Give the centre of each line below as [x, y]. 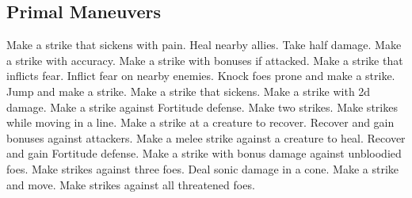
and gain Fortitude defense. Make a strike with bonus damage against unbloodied [204, 153]
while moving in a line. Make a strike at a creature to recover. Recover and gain [200, 122]
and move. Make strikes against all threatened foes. [131, 184]
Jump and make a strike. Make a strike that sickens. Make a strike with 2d [189, 91]
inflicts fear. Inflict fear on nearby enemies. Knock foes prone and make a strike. [201, 76]
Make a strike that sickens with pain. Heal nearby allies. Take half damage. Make [204, 45]
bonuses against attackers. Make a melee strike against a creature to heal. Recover [206, 137]
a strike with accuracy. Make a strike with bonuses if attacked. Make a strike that [205, 60]
